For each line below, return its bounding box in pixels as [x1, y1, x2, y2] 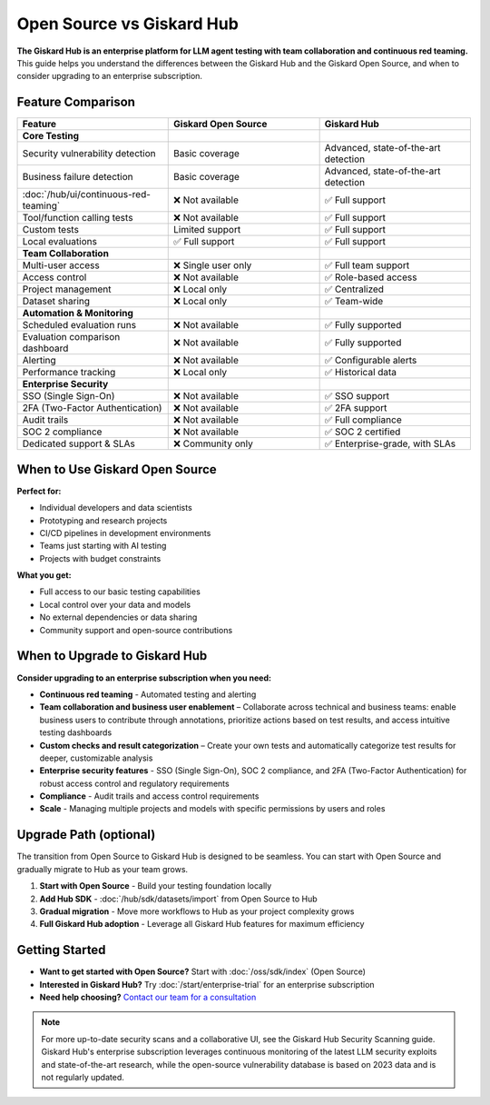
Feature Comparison [16, 95, 136, 110]
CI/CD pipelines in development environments [39, 527, 211, 538]
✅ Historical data [324, 366, 397, 379]
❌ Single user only [173, 259, 252, 272]
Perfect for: [16, 485, 62, 496]
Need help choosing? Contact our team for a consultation [39, 991, 257, 1003]
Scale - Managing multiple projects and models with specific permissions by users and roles [39, 803, 386, 814]
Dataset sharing [22, 295, 91, 308]
